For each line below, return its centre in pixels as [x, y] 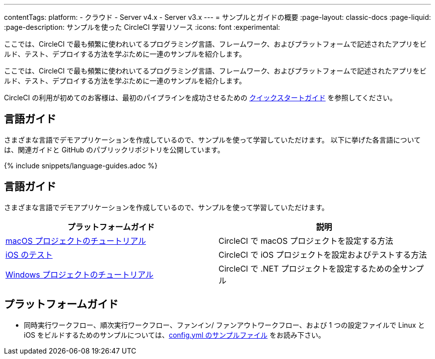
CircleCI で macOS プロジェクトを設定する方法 [306, 241]
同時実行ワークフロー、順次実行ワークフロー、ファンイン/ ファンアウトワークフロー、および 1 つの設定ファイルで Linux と [224, 325]
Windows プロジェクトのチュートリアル [80, 274]
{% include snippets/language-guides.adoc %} [81, 165]
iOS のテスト [29, 254]
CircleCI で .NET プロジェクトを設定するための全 [309, 268]
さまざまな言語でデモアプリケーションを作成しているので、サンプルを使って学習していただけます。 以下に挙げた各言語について [213, 140]
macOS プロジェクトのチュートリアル [76, 241]
